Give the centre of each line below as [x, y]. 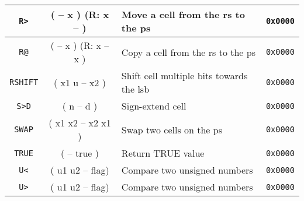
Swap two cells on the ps [172, 129]
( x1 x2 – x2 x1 [80, 123]
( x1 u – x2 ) [80, 82]
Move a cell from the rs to [183, 14]
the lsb [135, 89]
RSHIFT [24, 82]
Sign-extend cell [154, 106]
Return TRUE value [163, 153]
